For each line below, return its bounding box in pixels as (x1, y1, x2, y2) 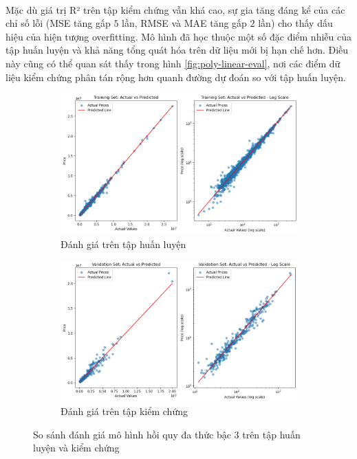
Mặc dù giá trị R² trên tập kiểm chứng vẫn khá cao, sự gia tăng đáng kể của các (6, 2, 345, 16)
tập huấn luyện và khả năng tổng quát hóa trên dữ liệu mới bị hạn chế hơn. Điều (6, 43, 349, 57)
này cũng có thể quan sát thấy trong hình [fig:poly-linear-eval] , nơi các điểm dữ (6, 56, 340, 70)
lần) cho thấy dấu (258, 16, 333, 30)
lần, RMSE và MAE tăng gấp (122, 16, 247, 30)
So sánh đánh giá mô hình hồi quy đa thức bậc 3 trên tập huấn (33, 427, 301, 441)
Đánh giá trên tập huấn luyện (61, 236, 186, 251)
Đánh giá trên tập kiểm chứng (61, 403, 188, 418)
